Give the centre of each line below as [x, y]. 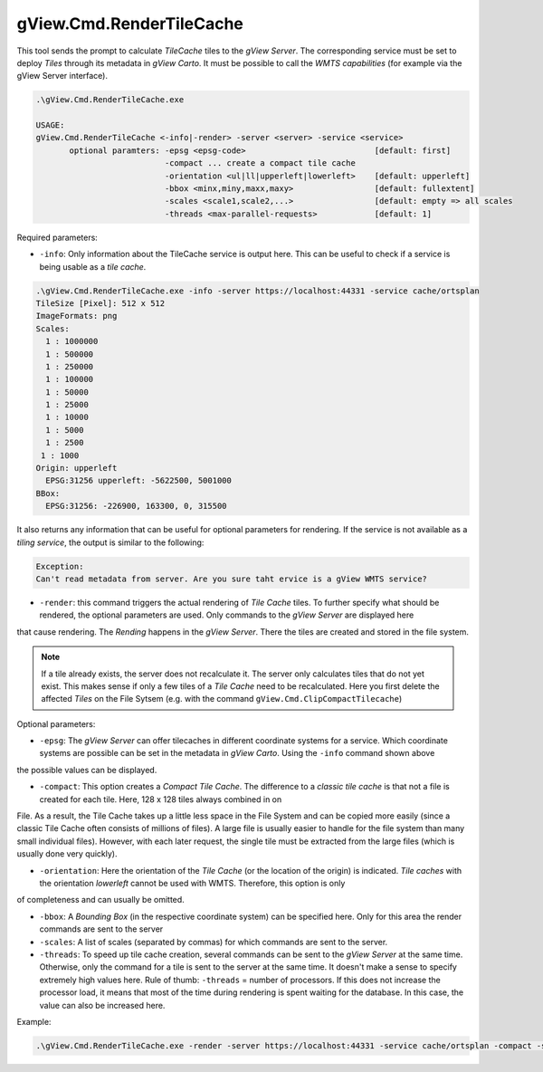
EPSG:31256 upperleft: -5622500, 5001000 [139, 481]
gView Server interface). [62, 76]
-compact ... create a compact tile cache [260, 163]
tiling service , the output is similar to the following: [110, 542]
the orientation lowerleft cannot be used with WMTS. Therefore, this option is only [192, 883]
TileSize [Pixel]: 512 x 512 [100, 303]
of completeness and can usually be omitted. [100, 900]
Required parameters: [57, 237]
